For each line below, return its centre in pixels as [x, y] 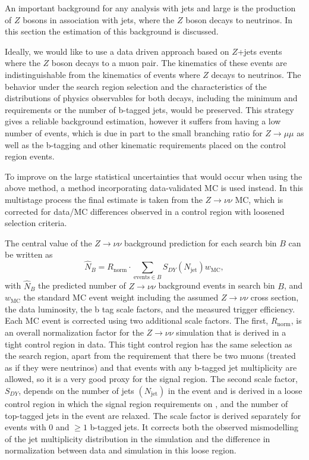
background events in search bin [217, 285]
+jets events [260, 51]
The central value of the [48, 242]
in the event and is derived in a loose [235, 390]
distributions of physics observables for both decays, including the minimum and [151, 98]
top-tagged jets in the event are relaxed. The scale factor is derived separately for [153, 415]
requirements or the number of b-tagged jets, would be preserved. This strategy [149, 109]
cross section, [275, 297]
